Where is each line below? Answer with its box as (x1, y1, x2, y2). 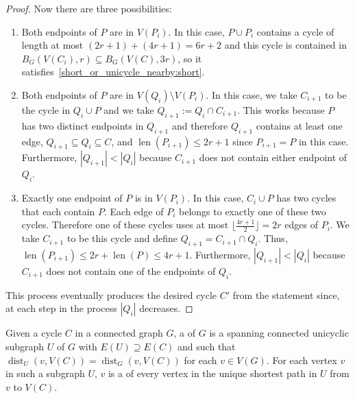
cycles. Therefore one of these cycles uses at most (21, 217, 229, 232)
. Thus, (258, 231, 288, 245)
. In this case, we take (206, 87, 297, 101)
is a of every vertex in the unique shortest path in (108, 366, 317, 380)
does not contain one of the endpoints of (46, 263, 216, 278)
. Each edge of (104, 204, 164, 218)
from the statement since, (232, 287, 340, 302)
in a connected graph (75, 326, 163, 340)
